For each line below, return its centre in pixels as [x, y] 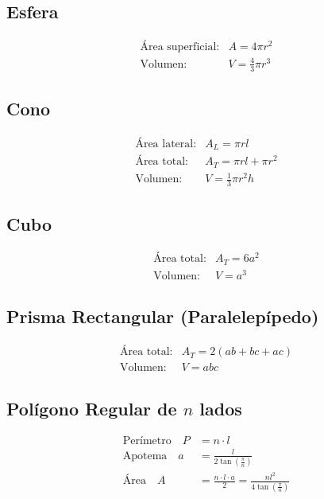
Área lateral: [166, 144]
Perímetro [147, 441]
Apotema [145, 456]
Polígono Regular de [92, 408]
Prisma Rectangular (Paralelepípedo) [163, 316]
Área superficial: [180, 47]
